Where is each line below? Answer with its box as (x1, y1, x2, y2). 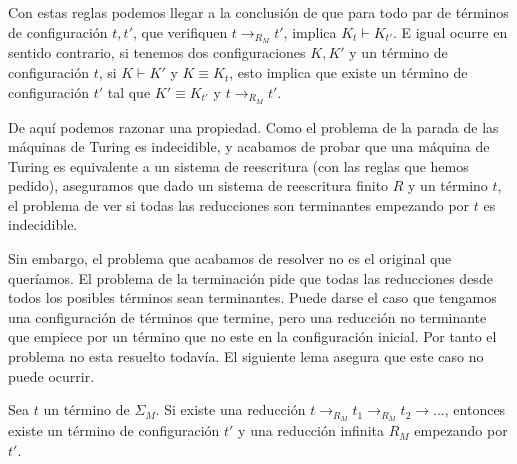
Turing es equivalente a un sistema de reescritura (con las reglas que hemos (8, 155, 469, 176)
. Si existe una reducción (155, 399, 306, 420)
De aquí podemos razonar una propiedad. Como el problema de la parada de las (8, 116, 499, 137)
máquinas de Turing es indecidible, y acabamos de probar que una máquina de (8, 136, 490, 157)
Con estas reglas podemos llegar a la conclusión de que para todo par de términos (8, 2, 509, 22)
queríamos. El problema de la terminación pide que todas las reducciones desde (8, 267, 493, 288)
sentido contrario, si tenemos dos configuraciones (8, 42, 306, 63)
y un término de (349, 42, 448, 63)
